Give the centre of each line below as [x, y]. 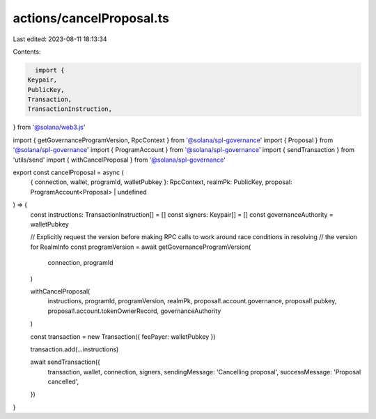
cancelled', [63, 382]
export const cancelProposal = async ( [69, 173]
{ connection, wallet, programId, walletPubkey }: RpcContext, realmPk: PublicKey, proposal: [161, 182]
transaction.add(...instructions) [75, 349]
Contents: [27, 52]
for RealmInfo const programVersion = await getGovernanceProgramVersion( [141, 247]
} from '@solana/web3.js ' [49, 127]
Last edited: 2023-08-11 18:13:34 [60, 39]
